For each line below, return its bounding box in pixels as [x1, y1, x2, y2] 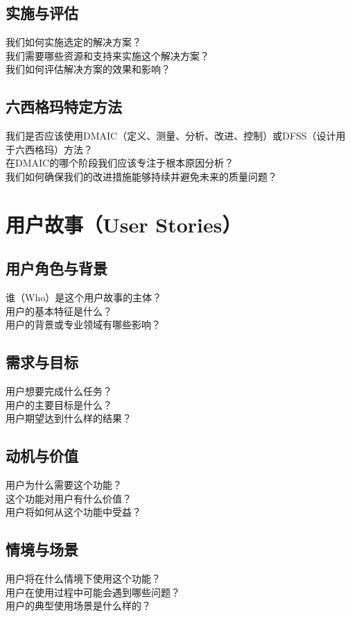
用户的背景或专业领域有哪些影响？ [6, 317, 161, 332]
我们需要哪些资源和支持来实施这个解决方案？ [6, 48, 209, 62]
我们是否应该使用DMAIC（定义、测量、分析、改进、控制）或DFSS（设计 [6, 128, 336, 143]
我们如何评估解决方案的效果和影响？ [6, 62, 170, 76]
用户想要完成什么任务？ [6, 384, 112, 398]
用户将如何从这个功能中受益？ [6, 505, 141, 519]
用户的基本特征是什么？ [6, 303, 112, 318]
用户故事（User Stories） [6, 210, 242, 238]
